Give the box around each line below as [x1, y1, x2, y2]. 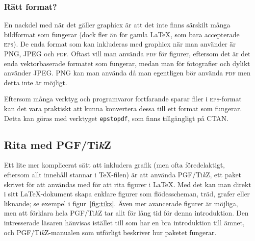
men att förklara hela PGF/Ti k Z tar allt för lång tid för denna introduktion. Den [4, 208, 249, 218]
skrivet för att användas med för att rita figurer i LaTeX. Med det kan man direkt [4, 179, 251, 189]
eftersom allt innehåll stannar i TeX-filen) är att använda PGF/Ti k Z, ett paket [4, 169, 242, 180]
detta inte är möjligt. [4, 77, 67, 87]
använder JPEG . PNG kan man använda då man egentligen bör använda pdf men [4, 68, 251, 78]
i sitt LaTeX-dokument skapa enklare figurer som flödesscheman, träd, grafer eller [4, 189, 250, 199]
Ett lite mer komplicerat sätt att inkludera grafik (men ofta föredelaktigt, [4, 160, 225, 170]
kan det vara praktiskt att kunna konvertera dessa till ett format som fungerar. [4, 103, 242, 113]
